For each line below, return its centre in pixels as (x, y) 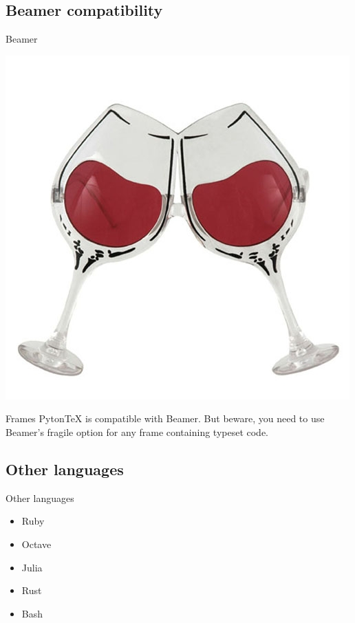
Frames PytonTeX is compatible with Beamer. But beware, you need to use (165, 418)
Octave (36, 544)
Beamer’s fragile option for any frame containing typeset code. (137, 431)
